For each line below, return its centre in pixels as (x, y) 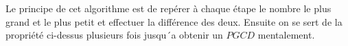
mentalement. (286, 35)
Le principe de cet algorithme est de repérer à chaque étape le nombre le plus (169, 8)
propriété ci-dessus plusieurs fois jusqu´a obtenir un (114, 35)
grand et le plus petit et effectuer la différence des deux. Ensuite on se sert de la (174, 21)
